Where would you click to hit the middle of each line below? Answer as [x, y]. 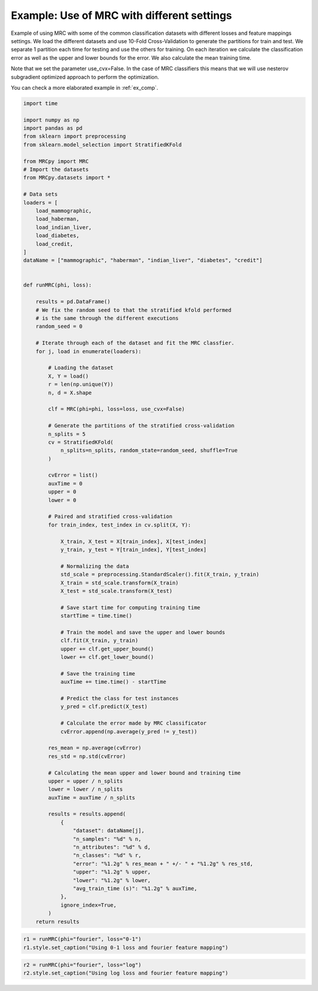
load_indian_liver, [64, 227]
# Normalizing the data [95, 566]
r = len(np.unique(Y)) [81, 384]
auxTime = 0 [65, 483]
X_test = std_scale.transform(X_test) [117, 591]
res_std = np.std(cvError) [87, 756]
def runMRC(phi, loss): [58, 285]
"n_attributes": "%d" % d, [112, 847]
